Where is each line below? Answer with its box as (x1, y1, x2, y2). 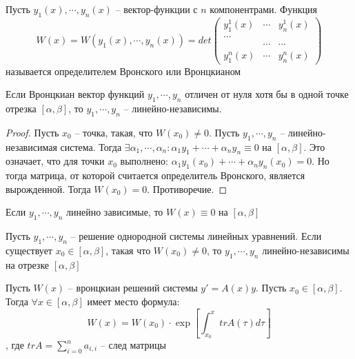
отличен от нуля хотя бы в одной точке (185, 87, 349, 101)
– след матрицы (100, 338, 166, 352)
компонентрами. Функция (210, 2, 317, 16)
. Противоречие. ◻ (147, 181, 227, 196)
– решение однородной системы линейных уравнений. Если (70, 229, 322, 243)
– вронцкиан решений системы (68, 280, 198, 295)
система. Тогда (60, 139, 122, 154)
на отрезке (6, 257, 50, 271)
